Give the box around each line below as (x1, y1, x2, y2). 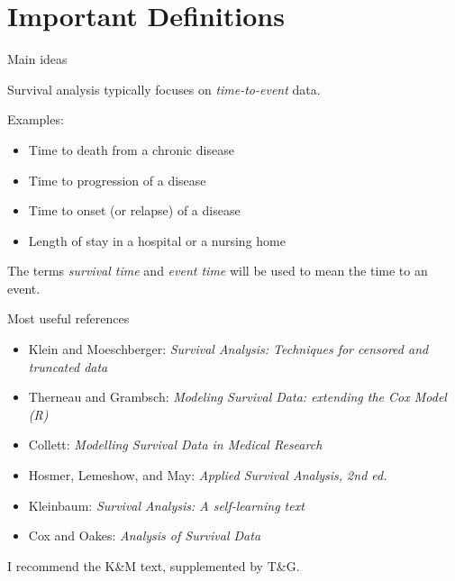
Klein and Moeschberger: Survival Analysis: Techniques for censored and (28, 340, 429, 359)
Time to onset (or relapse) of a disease (28, 201, 241, 220)
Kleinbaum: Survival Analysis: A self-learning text (28, 495, 305, 514)
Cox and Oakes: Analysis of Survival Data (28, 526, 261, 545)
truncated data (28, 357, 108, 376)
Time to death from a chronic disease (28, 140, 234, 159)
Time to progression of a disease (28, 170, 206, 189)
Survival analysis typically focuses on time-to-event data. (7, 79, 321, 98)
